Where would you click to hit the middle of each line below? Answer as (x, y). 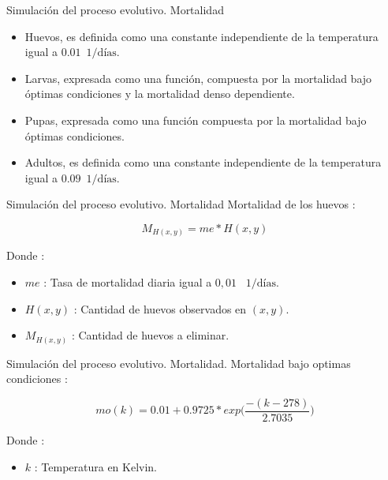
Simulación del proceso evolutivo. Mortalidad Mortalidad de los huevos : (181, 204)
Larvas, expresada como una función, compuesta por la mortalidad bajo (198, 78)
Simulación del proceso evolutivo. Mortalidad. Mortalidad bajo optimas (179, 363)
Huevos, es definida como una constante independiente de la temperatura (201, 36)
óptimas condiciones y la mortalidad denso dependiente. (160, 94)
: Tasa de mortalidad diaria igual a (128, 282)
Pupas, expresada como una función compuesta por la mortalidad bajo (196, 120)
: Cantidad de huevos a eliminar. (150, 335)
